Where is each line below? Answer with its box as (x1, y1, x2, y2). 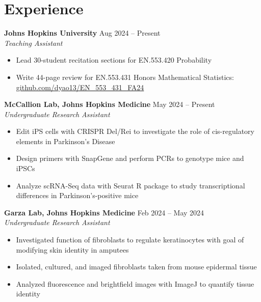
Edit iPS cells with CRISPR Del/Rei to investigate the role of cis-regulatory (16, 126, 254, 136)
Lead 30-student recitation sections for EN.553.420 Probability (16, 54, 212, 65)
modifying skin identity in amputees (16, 244, 129, 255)
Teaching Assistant (4, 37, 63, 48)
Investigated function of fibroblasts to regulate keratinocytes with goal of (16, 234, 244, 245)
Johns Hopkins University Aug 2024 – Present (4, 28, 161, 38)
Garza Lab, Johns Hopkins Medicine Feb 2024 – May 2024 (4, 207, 204, 217)
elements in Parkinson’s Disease (16, 135, 115, 146)
